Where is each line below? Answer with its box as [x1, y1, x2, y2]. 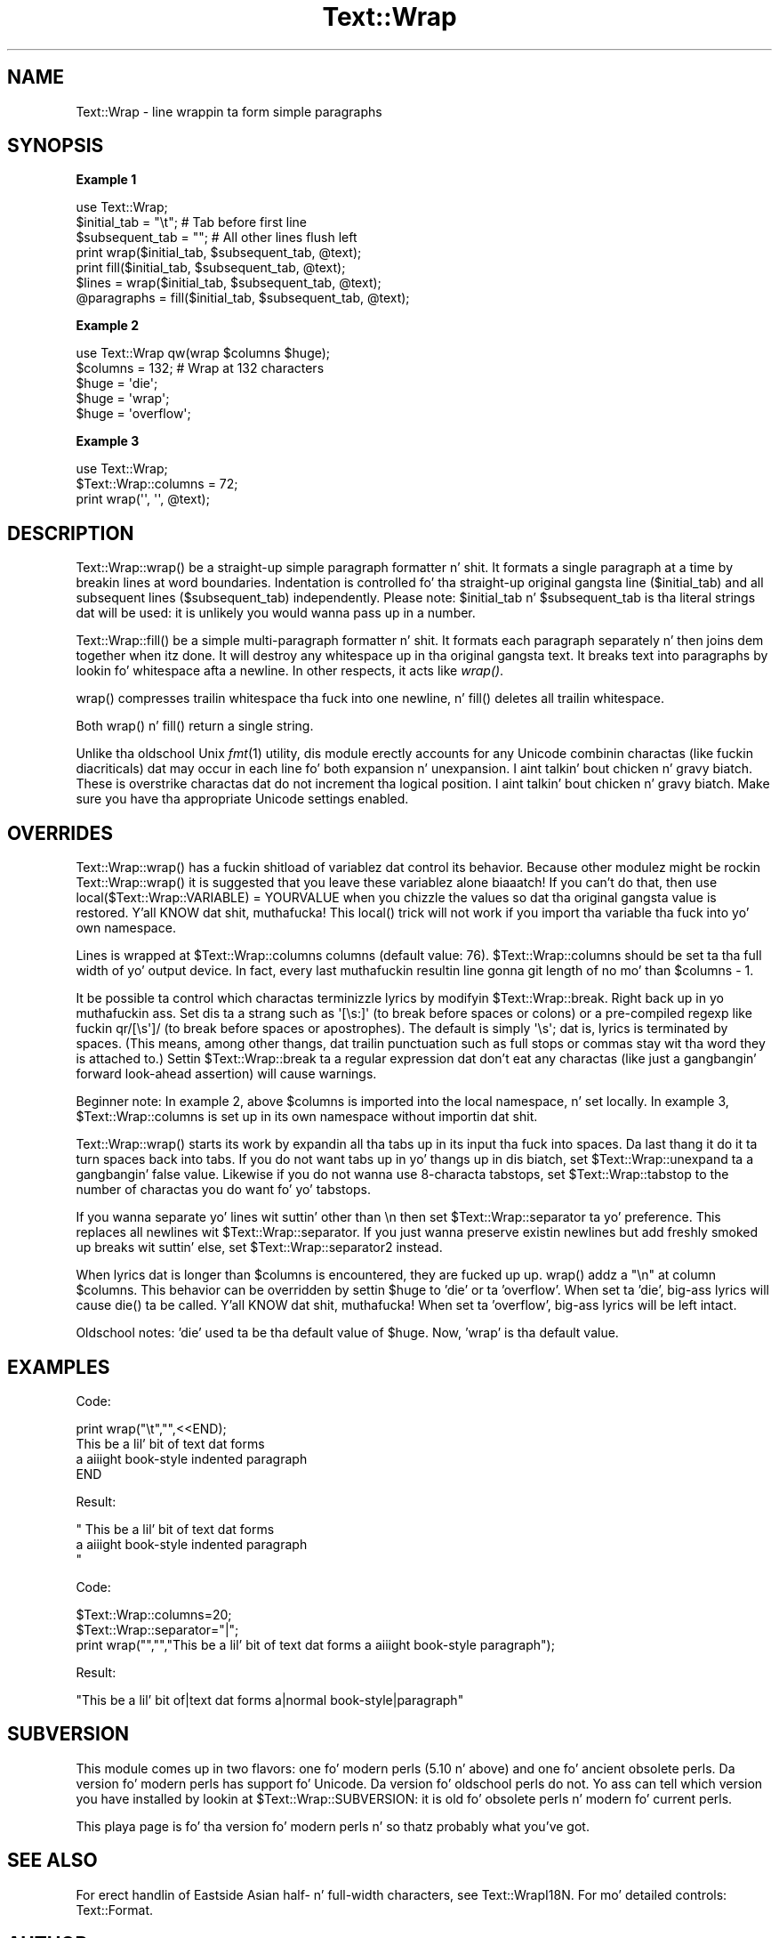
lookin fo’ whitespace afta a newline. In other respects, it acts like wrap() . [76, 663, 504, 679]
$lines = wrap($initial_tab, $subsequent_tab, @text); [76, 275, 381, 291]
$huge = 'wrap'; [76, 391, 170, 407]
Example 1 [76, 172, 137, 188]
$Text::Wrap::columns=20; [76, 1606, 232, 1622]
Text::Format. [76, 1902, 154, 1918]
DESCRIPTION [7, 521, 134, 545]
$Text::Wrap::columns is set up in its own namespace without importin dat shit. [76, 1109, 538, 1125]
